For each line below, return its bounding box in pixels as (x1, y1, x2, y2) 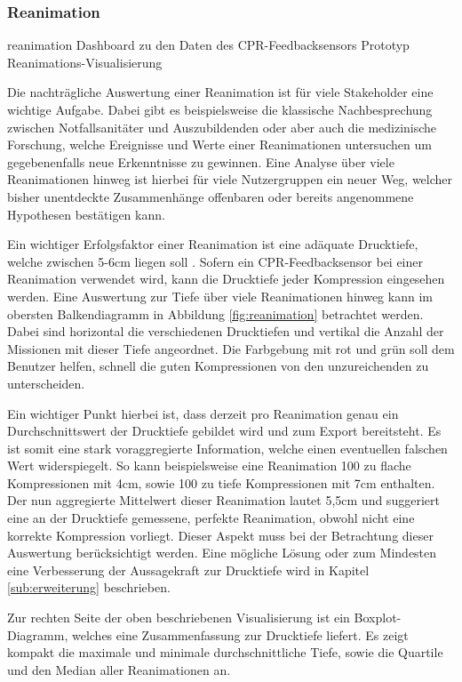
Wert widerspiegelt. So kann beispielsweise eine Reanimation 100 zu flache (7, 456, 411, 475)
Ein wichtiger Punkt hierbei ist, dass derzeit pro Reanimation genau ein (7, 404, 399, 422)
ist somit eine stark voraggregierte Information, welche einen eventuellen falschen (7, 438, 448, 457)
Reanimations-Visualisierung (7, 52, 163, 71)
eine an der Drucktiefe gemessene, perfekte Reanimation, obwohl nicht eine (7, 509, 415, 527)
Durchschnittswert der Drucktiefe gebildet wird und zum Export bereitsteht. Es (7, 421, 442, 440)
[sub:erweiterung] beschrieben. (7, 578, 171, 597)
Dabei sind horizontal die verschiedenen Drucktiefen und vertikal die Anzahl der (7, 322, 444, 341)
